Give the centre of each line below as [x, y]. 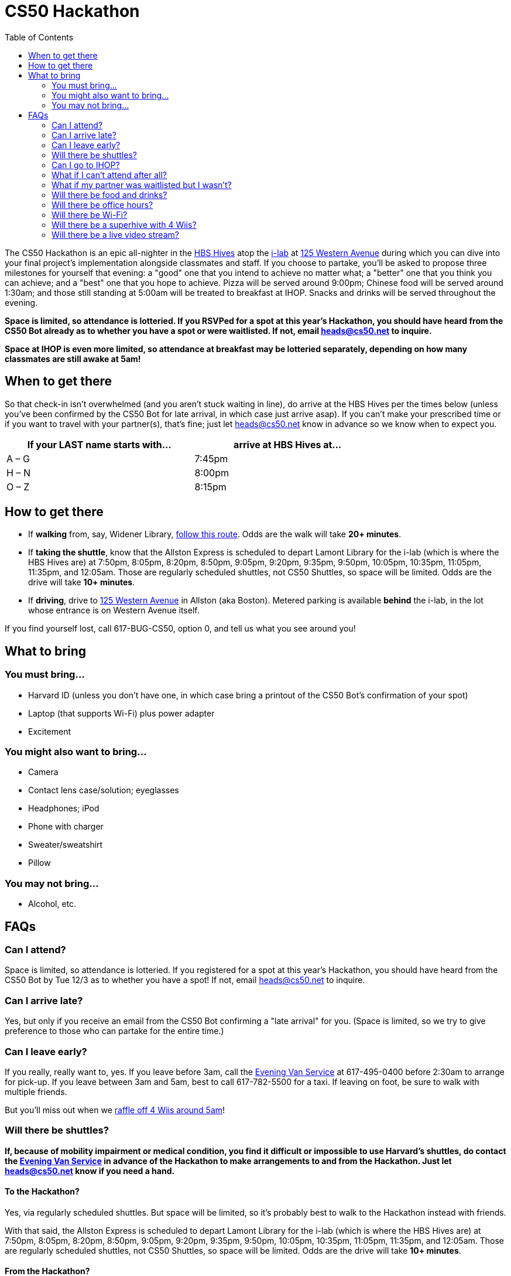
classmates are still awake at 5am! [73, 359]
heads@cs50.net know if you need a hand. [90, 1171]
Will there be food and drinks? [109, 195]
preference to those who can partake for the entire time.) [114, 1031]
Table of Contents [39, 37]
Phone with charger [66, 827]
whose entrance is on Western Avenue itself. [114, 610]
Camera [43, 772]
